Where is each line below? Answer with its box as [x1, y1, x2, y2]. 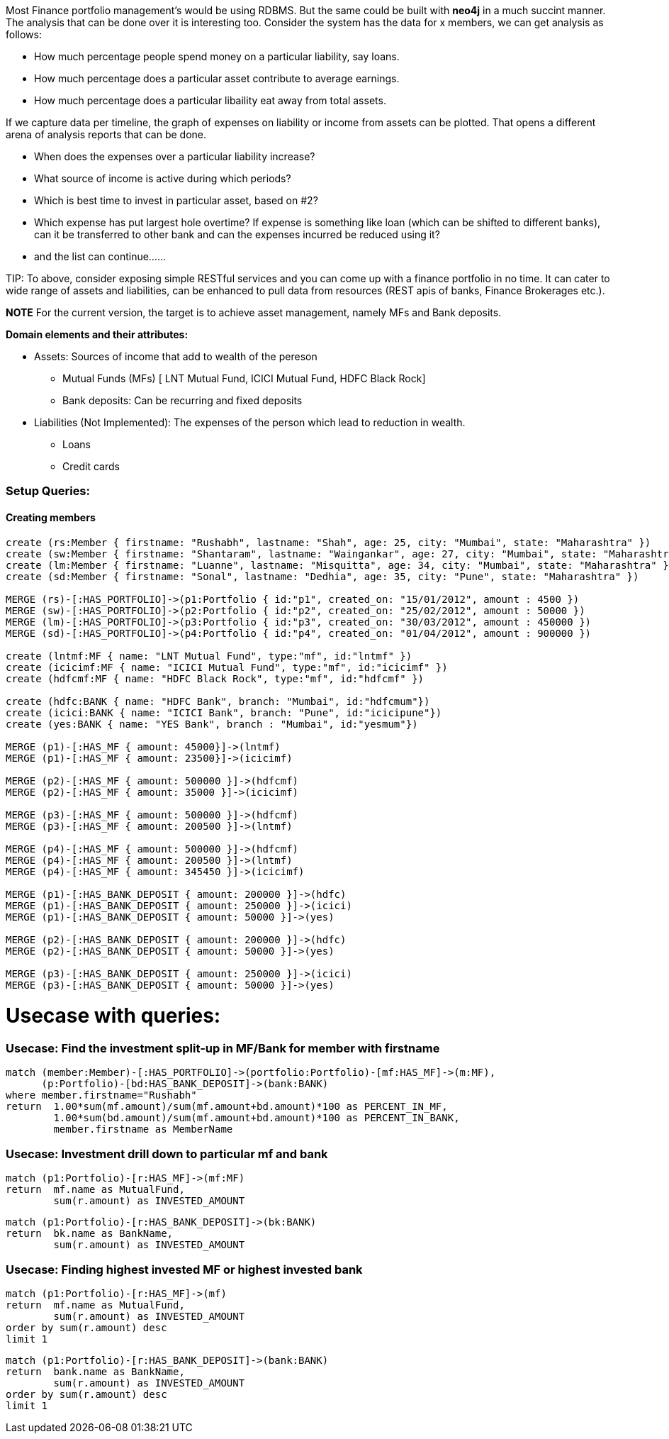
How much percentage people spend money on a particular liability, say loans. [34, 50, 400, 62]
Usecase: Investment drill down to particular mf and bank [6, 1146, 328, 1161]
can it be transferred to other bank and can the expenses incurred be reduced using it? [34, 228, 440, 240]
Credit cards [62, 460, 120, 472]
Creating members [6, 511, 96, 523]
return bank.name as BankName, [6, 1365, 185, 1377]
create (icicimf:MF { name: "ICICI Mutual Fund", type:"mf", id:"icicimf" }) [6, 661, 448, 673]
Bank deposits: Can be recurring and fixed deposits [62, 394, 303, 406]
